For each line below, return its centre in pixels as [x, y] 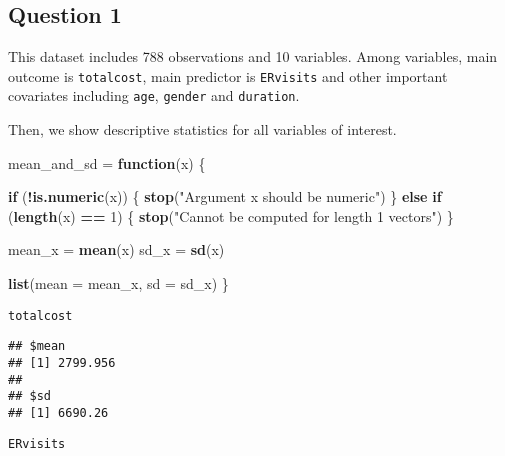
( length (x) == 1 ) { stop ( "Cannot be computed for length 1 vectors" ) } [231, 215]
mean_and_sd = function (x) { [107, 162]
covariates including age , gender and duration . [154, 95]
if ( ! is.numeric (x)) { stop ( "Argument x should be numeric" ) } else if [225, 196]
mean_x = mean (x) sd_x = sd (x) [116, 249]
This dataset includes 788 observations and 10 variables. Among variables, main [253, 56]
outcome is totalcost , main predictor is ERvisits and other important [228, 75]
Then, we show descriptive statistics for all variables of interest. [202, 129]
